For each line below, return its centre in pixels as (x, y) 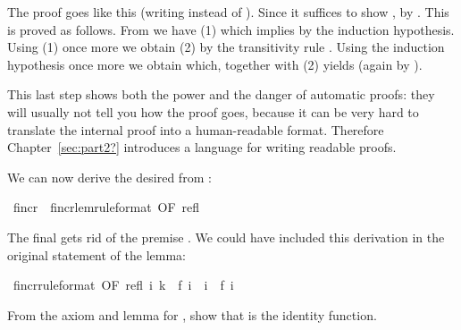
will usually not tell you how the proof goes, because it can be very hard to (213, 111)
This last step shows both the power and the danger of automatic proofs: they (221, 94)
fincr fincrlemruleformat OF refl (106, 207)
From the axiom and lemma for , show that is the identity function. (192, 314)
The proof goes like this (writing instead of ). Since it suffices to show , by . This (228, 12)
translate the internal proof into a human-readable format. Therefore (196, 129)
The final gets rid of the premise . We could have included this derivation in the (226, 237)
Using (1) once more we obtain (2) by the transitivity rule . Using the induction (226, 47)
